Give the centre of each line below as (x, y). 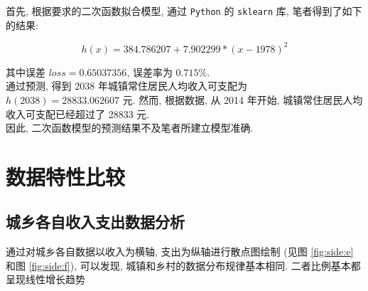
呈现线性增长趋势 (45, 279)
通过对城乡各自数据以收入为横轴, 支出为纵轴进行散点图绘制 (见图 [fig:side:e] (180, 252)
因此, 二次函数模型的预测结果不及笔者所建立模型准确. (130, 128)
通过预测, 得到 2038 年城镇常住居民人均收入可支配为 (126, 86)
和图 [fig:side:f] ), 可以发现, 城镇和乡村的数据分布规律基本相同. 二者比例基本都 (183, 265)
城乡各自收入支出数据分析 (95, 222)
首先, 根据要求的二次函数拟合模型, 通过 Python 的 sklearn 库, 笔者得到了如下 (184, 11)
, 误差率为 (150, 72)
